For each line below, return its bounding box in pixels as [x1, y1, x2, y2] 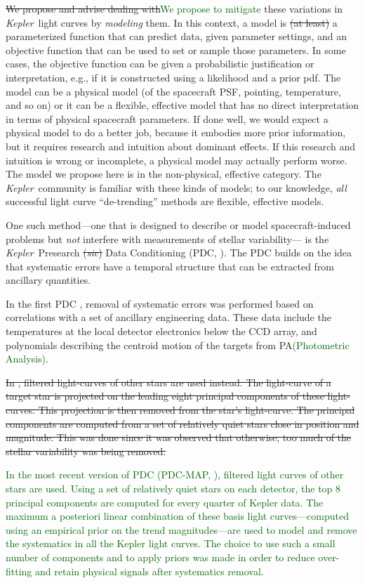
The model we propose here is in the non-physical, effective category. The [6, 166, 321, 181]
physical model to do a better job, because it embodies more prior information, [6, 125, 346, 140]
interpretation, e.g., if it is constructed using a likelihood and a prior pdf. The [6, 70, 341, 84]
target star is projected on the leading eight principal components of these [6, 388, 324, 403]
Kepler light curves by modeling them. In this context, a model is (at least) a [6, 15, 338, 30]
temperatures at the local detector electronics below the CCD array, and [6, 324, 317, 339]
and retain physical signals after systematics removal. [35, 563, 264, 578]
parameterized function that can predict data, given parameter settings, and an [6, 29, 347, 44]
